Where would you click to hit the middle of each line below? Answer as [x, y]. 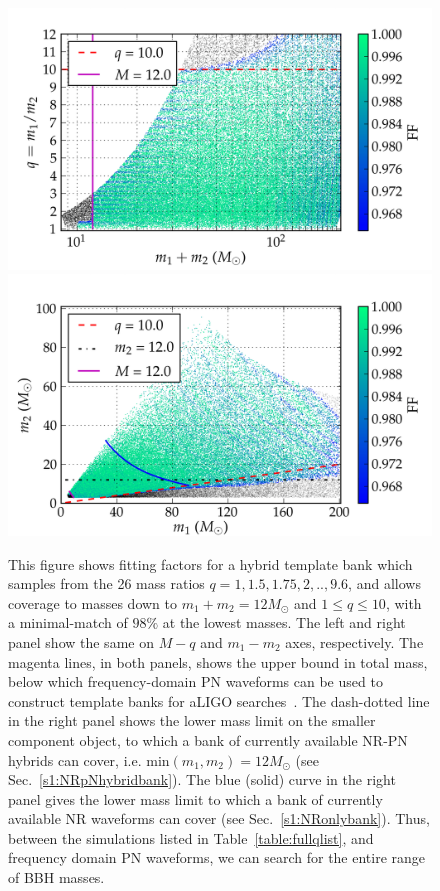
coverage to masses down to [92, 602]
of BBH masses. [56, 877]
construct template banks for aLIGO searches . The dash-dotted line [219, 700]
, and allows [384, 583]
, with [403, 602]
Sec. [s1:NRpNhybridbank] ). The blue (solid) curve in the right [202, 779]
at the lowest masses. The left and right [284, 622]
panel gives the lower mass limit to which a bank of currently [195, 798]
